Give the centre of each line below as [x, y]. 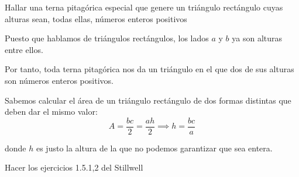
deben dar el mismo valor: [51, 111]
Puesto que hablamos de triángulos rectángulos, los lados [107, 38]
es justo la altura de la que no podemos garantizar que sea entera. [154, 148]
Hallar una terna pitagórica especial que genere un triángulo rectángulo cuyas [144, 7]
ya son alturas [257, 38]
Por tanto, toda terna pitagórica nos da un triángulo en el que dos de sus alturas [149, 69]
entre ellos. [24, 49]
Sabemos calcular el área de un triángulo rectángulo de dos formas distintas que [148, 100]
